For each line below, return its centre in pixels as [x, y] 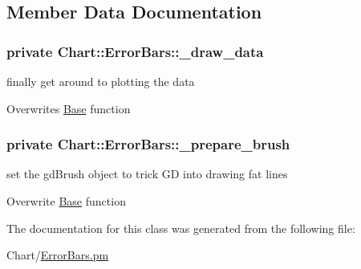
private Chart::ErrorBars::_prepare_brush [148, 144]
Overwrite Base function [66, 201]
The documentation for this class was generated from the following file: [181, 228]
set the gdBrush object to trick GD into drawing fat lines [147, 174]
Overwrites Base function [69, 108]
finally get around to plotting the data [101, 81]
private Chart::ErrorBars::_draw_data [135, 51]
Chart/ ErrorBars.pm [58, 255]
